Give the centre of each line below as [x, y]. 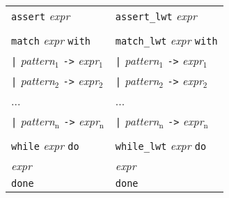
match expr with [51, 40]
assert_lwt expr [156, 16]
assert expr [41, 16]
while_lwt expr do [161, 145]
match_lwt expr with [166, 40]
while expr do [45, 145]
